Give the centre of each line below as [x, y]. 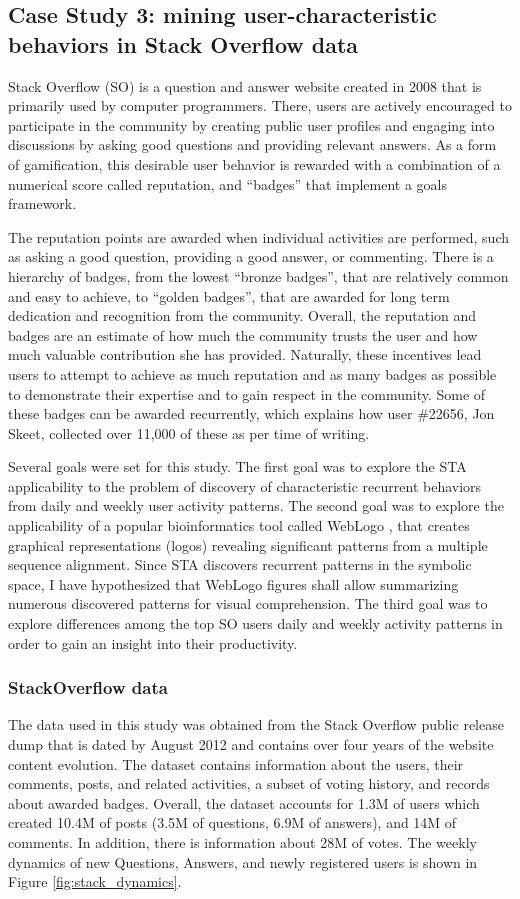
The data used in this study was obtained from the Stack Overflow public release [256, 724]
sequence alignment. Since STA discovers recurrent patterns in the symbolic [240, 564]
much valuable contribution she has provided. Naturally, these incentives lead [245, 354]
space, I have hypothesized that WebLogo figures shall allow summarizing [233, 583]
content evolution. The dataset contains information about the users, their [236, 763]
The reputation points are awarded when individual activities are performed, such [259, 236]
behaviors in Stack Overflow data [183, 43]
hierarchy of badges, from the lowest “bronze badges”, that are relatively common [258, 275]
